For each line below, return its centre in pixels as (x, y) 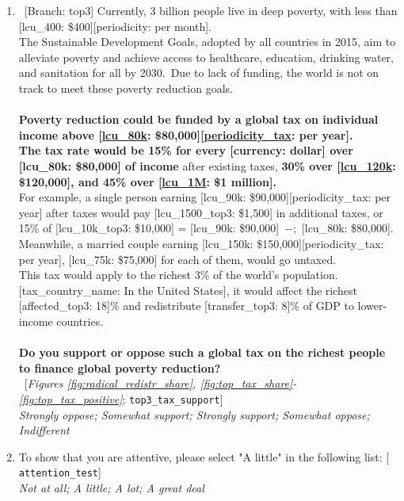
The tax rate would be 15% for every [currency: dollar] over (186, 150)
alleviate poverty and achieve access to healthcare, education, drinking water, (206, 57)
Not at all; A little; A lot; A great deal (111, 487)
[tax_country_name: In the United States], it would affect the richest (188, 290)
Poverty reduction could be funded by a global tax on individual (198, 119)
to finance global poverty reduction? (120, 367)
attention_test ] (60, 472)
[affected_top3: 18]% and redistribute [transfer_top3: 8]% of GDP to (186, 306)
